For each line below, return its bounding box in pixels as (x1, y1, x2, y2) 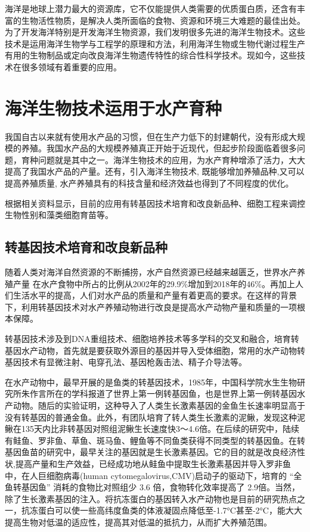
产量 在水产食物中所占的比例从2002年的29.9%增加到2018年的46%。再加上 (13, 277, 295, 290)
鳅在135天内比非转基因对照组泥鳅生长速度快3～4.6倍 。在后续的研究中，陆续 (5, 422, 299, 435)
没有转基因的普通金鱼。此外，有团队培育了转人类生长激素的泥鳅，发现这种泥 (5, 410, 305, 423)
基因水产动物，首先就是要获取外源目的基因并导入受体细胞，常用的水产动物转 (5, 344, 305, 356)
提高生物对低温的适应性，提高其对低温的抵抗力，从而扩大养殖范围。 (5, 515, 272, 528)
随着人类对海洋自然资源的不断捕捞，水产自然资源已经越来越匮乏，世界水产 (5, 266, 297, 278)
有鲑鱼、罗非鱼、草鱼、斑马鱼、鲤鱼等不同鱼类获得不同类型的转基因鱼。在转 (5, 434, 305, 446)
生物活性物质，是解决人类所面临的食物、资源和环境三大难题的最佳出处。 (21, 14, 305, 26)
